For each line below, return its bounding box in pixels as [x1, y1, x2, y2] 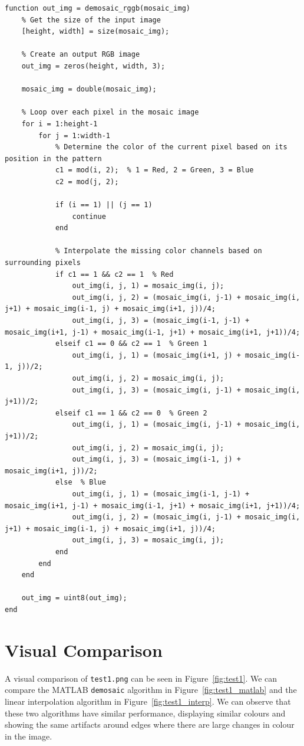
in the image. [5, 729, 52, 742]
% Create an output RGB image [21, 50, 140, 59]
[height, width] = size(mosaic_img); [21, 27, 170, 36]
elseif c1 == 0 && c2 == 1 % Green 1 [55, 339, 207, 348]
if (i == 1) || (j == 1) [55, 201, 153, 210]
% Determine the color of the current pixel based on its [55, 143, 288, 152]
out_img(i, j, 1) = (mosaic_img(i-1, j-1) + [72, 489, 250, 498]
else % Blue [55, 478, 106, 487]
